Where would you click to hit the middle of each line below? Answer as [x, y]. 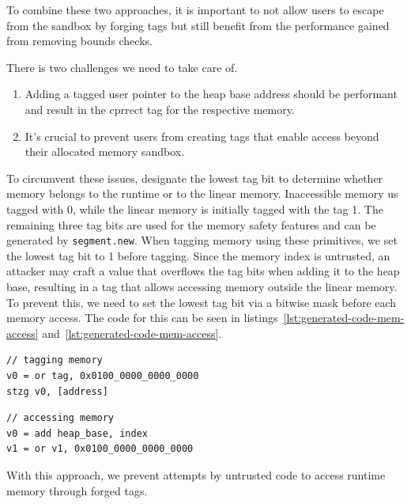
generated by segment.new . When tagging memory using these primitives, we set [202, 240]
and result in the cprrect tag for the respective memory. [160, 109]
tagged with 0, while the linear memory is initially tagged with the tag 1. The [195, 208]
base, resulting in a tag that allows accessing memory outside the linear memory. [202, 286]
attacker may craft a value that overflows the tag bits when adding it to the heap [203, 271]
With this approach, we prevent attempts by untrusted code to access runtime [196, 474]
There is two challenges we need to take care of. [122, 67]
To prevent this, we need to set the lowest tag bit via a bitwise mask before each [202, 302]
